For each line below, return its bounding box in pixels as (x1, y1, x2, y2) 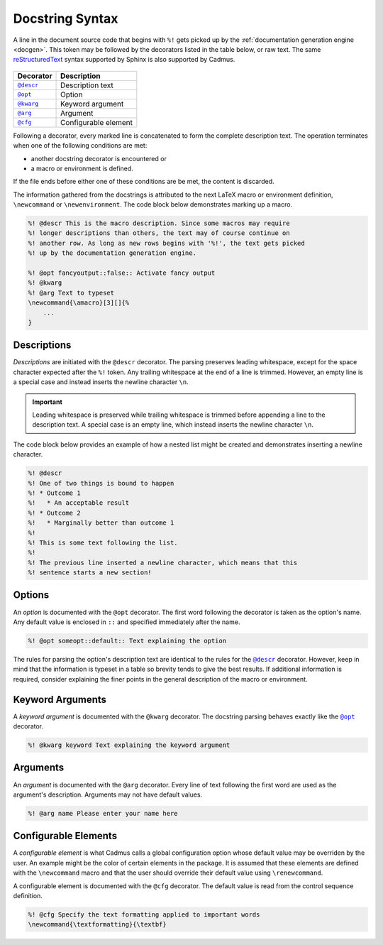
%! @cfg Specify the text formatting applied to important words (28, 910, 260, 919)
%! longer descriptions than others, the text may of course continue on (28, 229, 290, 237)
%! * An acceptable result (28, 499, 130, 507)
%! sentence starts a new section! (28, 569, 152, 577)
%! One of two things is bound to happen (28, 479, 174, 487)
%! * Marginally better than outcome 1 (28, 519, 174, 527)
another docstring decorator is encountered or (30, 154, 167, 163)
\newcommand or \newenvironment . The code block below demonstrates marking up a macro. (13, 200, 293, 209)
